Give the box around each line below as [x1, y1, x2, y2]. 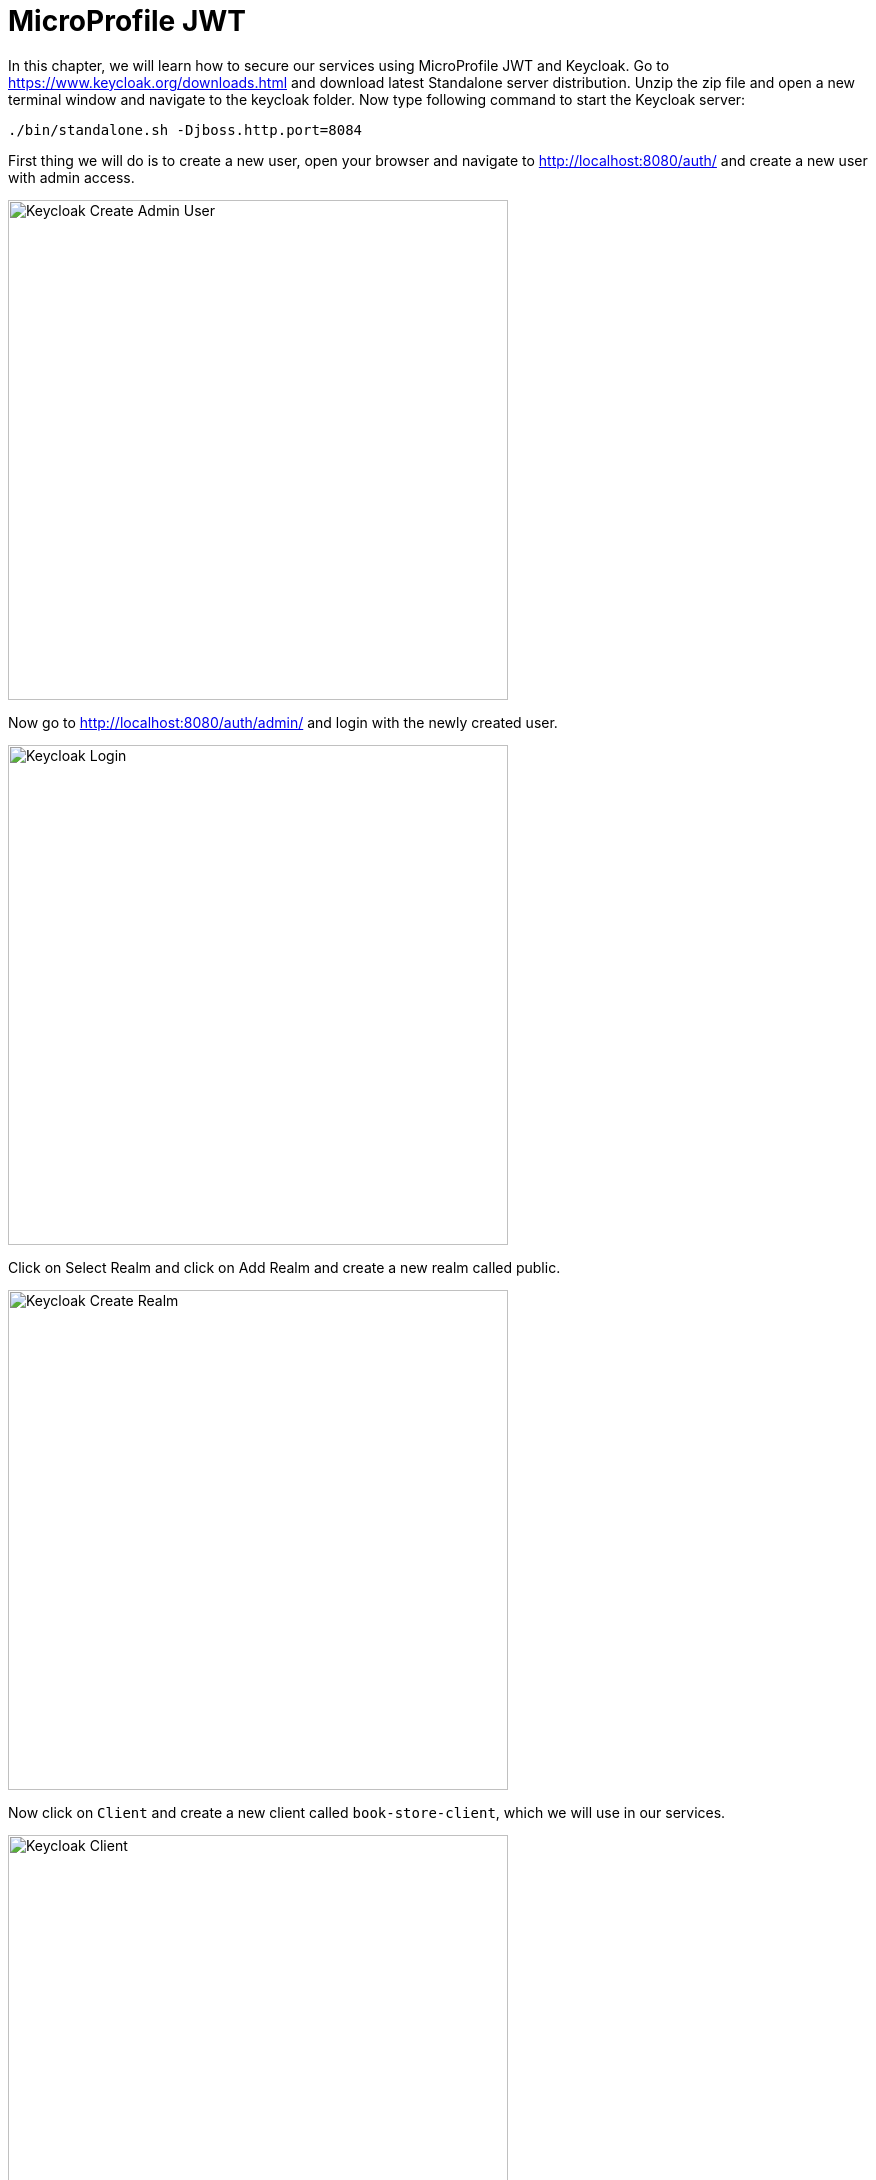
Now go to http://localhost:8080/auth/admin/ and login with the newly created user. [8, 713, 558, 731]
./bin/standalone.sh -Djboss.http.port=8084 [8, 121, 363, 138]
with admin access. [8, 168, 135, 186]
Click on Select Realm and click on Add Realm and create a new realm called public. [8, 1258, 561, 1276]
